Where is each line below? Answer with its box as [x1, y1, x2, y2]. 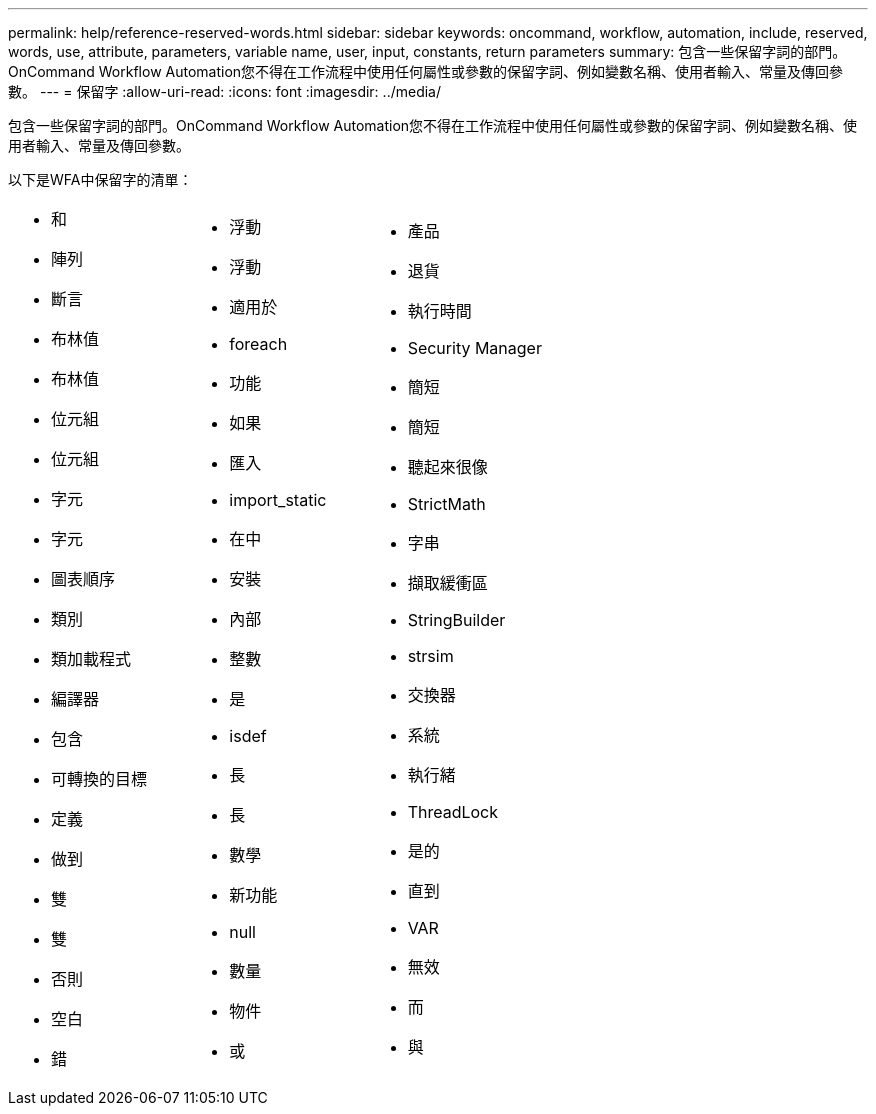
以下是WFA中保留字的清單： [8, 171, 193, 188]
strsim [407, 646, 454, 666]
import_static [229, 490, 327, 510]
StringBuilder [407, 610, 506, 630]
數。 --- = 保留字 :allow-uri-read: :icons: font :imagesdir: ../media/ [8, 83, 442, 100]
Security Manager [407, 338, 542, 358]
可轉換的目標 [51, 769, 148, 789]
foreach [229, 334, 288, 354]
